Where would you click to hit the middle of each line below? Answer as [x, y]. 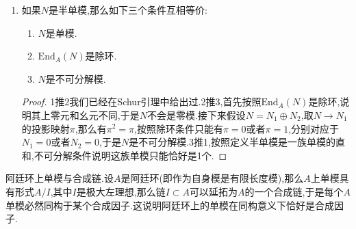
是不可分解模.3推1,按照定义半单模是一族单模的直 [237, 142]
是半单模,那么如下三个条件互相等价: [128, 10]
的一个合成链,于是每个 [294, 191]
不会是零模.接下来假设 [196, 114]
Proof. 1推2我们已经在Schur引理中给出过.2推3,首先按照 [141, 102]
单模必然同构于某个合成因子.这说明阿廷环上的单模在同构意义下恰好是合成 [170, 205]
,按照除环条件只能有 [179, 128]
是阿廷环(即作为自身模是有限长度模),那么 [212, 178]
